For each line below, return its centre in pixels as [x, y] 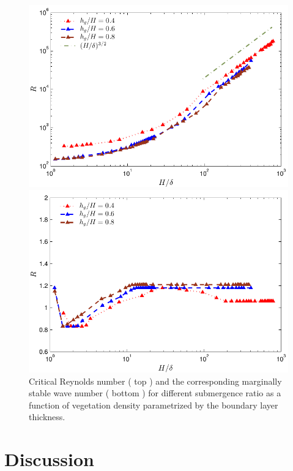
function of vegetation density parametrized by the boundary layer [154, 405]
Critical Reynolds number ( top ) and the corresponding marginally [155, 381]
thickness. [47, 417]
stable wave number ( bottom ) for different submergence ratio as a [155, 393]
